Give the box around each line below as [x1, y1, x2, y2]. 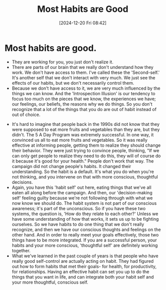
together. [11, 247, 31, 253]
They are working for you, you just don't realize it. [11, 58, 113, 65]
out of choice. [11, 112, 41, 117]
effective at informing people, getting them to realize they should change [11, 142, 161, 148]
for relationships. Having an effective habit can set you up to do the [11, 269, 150, 275]
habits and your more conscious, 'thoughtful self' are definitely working [11, 242, 158, 248]
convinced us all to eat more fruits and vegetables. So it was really [11, 137, 148, 143]
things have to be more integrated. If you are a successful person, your [11, 237, 157, 243]
